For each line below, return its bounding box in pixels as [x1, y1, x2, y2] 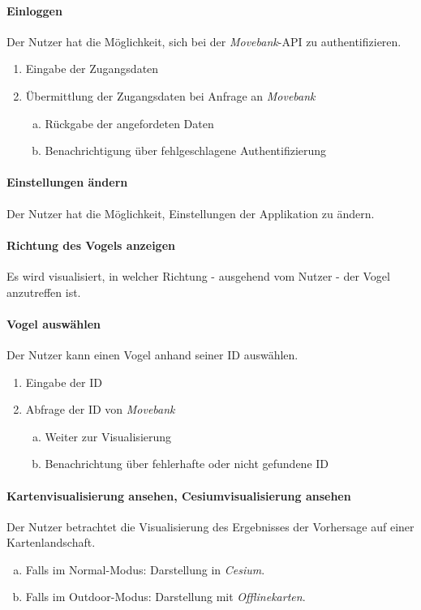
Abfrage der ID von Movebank [25, 401, 175, 418]
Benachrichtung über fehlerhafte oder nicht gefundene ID [45, 455, 329, 472]
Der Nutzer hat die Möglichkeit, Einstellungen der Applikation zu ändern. [6, 204, 375, 221]
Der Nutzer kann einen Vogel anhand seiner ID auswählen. [6, 346, 299, 363]
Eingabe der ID [25, 373, 102, 390]
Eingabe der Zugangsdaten [25, 60, 159, 77]
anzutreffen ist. [6, 283, 81, 300]
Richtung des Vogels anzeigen [6, 236, 175, 253]
